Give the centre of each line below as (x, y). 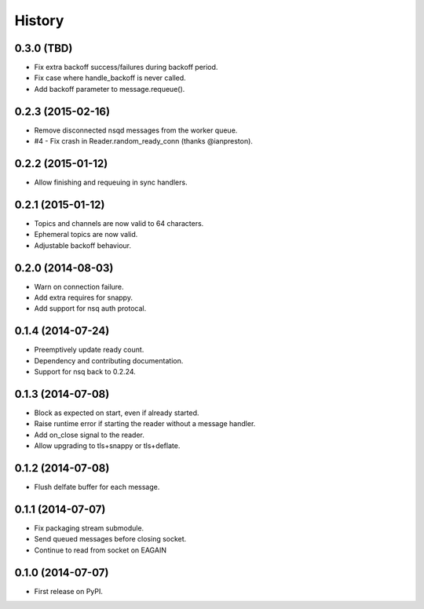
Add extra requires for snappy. (84, 297)
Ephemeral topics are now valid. (86, 235)
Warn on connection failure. (79, 286)
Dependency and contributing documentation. (109, 360)
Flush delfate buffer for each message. (97, 487)
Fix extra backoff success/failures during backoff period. (126, 67)
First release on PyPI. (69, 591)
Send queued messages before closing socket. (110, 539)
